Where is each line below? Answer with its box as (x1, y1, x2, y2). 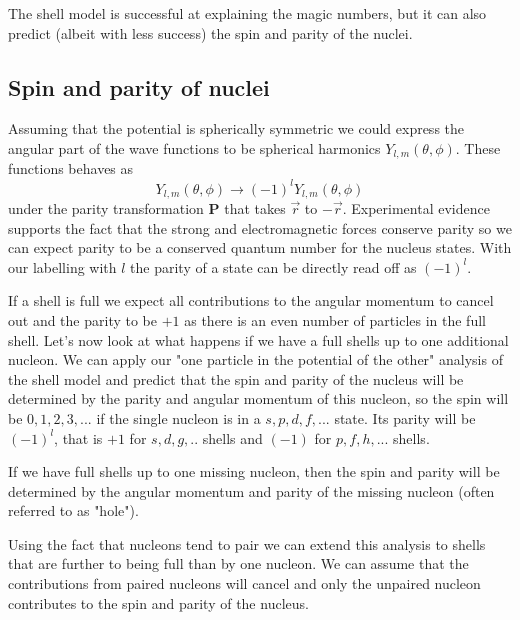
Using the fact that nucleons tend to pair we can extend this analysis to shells (8, 533, 486, 554)
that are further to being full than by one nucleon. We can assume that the (8, 553, 469, 574)
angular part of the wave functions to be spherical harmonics (8, 137, 381, 158)
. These (455, 137, 501, 158)
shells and (202, 427, 263, 448)
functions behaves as (8, 158, 134, 179)
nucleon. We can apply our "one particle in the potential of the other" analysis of (8, 349, 503, 370)
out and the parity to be (8, 309, 158, 330)
